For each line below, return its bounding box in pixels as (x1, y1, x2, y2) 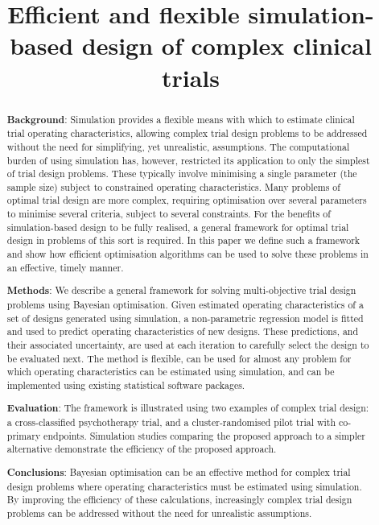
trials (161, 60, 220, 93)
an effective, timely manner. (6, 260, 124, 274)
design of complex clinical (81, 29, 372, 62)
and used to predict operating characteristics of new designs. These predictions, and (6, 325, 359, 338)
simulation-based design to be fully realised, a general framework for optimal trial (6, 220, 349, 234)
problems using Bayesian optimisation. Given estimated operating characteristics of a (6, 297, 364, 311)
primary (6, 428, 41, 442)
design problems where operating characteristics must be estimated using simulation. (6, 479, 362, 493)
